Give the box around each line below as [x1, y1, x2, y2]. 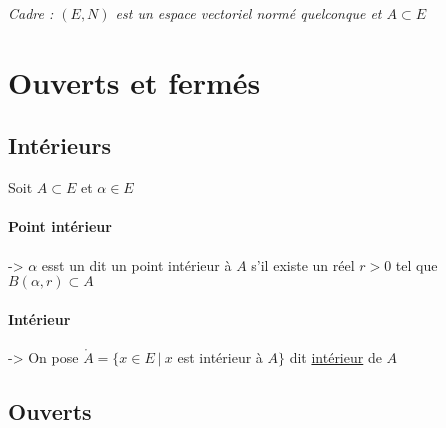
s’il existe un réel [251, 254, 355, 275]
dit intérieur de [289, 346, 382, 367]
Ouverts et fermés [8, 61, 261, 102]
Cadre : [8, 3, 54, 23]
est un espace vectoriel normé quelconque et [115, 3, 382, 23]
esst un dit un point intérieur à [41, 254, 232, 275]
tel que [395, 254, 438, 275]
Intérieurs [8, 130, 111, 161]
